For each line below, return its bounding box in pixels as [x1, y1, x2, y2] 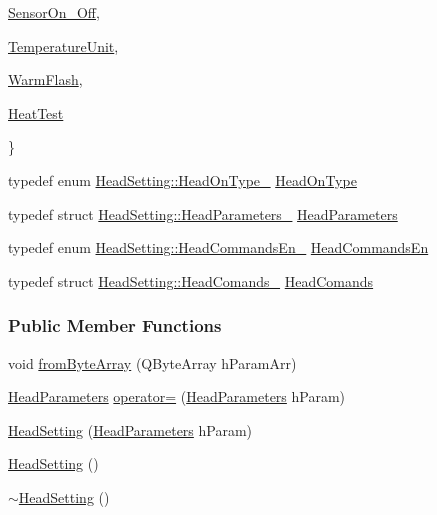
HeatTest [8, 102, 64, 123]
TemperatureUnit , [8, 35, 119, 56]
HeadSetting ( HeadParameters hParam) [8, 419, 253, 440]
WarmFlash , [8, 69, 83, 90]
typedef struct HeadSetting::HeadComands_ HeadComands [8, 270, 374, 291]
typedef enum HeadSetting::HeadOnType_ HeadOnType [8, 169, 357, 190]
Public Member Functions [8, 313, 222, 338]
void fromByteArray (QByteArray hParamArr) [8, 352, 297, 373]
